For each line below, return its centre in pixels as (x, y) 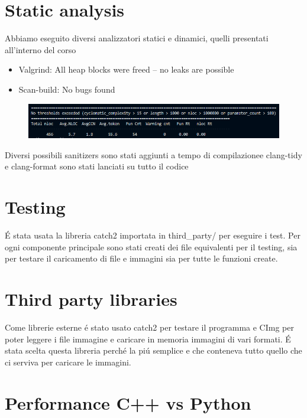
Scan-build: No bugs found (67, 89)
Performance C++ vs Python (128, 402)
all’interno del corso (41, 49)
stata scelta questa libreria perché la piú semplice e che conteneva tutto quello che (153, 350)
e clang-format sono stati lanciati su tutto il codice (97, 166)
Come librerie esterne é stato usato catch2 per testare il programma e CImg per (149, 327)
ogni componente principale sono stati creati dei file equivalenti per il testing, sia (151, 246)
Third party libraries (91, 299)
